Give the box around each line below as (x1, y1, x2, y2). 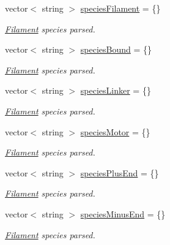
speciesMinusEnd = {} (80, 207, 166, 220)
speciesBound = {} (80, 43, 152, 56)
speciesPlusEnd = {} (80, 166, 159, 179)
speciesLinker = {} (80, 84, 151, 97)
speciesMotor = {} (80, 125, 150, 138)
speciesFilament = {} (80, 2, 161, 14)
